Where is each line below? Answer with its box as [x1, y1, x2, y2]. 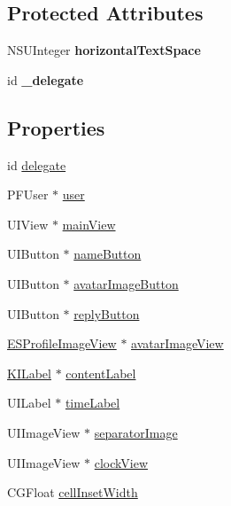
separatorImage [94, 423, 178, 441]
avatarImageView [131, 334, 224, 353]
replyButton [73, 304, 140, 323]
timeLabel [65, 393, 120, 412]
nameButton [73, 245, 142, 263]
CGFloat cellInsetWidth [7, 483, 138, 502]
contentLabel [65, 363, 136, 382]
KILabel [7, 363, 51, 382]
